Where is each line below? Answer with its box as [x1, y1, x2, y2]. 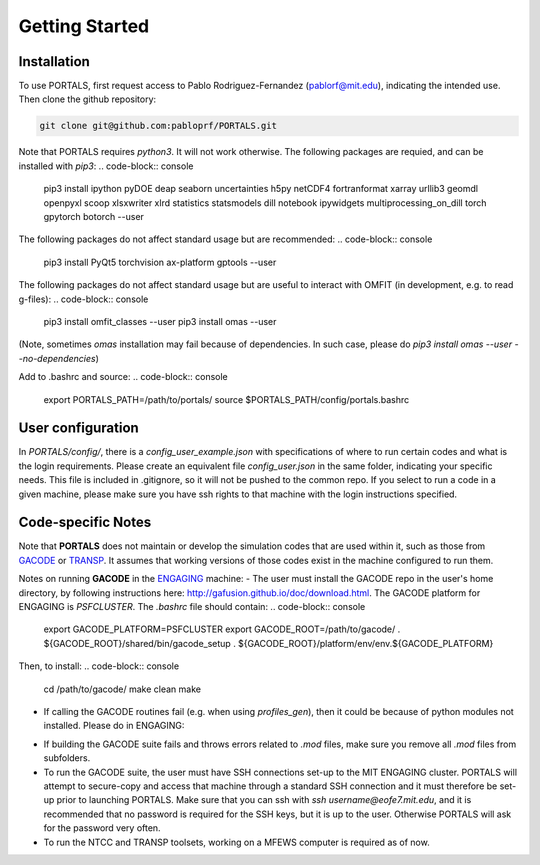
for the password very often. [43, 822, 161, 834]
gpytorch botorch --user [43, 210, 145, 222]
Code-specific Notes [18, 514, 152, 531]
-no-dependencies [18, 352, 96, 364]
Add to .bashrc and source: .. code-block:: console [18, 371, 229, 383]
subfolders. [43, 752, 91, 764]
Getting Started [18, 15, 150, 37]
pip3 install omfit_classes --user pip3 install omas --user [43, 315, 277, 327]
